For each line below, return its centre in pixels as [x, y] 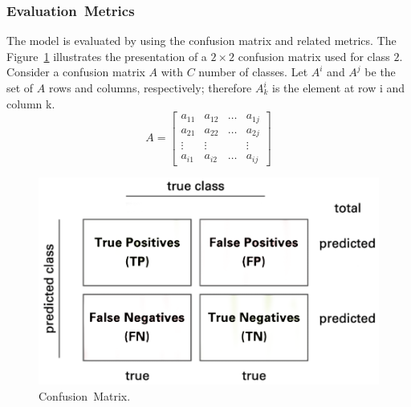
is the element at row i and [339, 88]
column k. [31, 103]
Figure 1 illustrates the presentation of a [107, 56]
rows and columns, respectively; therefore [150, 88]
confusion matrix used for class [314, 56]
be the [380, 72]
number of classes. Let [253, 72]
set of [20, 88]
